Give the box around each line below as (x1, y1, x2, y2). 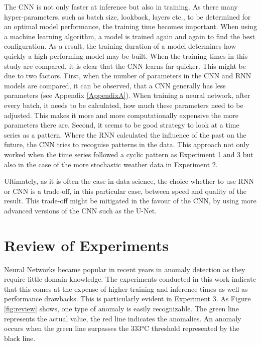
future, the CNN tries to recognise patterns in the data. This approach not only (4, 139, 249, 150)
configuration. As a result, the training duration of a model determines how (4, 41, 236, 51)
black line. (4, 332, 36, 343)
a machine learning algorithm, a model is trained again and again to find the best (4, 31, 255, 41)
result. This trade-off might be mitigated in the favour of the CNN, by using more (4, 195, 256, 206)
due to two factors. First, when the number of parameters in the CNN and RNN (4, 70, 251, 81)
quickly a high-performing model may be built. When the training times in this (4, 50, 248, 61)
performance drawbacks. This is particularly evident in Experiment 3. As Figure (4, 293, 251, 304)
